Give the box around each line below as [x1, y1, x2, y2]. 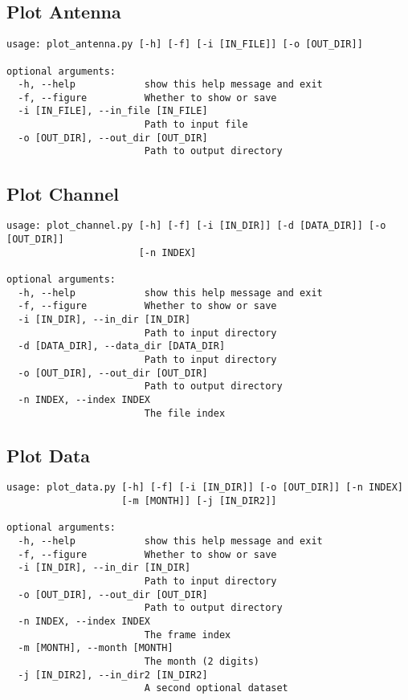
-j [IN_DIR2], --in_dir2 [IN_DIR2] [18, 669, 208, 681]
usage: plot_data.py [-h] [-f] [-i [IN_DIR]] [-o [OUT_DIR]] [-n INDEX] [6, 482, 403, 494]
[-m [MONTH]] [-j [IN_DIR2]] [121, 495, 277, 507]
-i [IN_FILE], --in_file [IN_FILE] [18, 105, 208, 117]
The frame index [144, 629, 231, 641]
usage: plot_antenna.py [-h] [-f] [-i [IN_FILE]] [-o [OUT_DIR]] [6, 39, 363, 51]
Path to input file [144, 119, 248, 131]
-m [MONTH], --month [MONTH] [18, 642, 173, 654]
